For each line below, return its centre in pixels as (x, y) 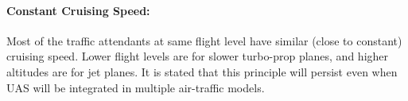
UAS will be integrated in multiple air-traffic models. (136, 87)
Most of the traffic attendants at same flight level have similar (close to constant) (204, 40)
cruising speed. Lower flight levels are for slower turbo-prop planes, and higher (198, 56)
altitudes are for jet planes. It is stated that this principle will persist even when (202, 71)
